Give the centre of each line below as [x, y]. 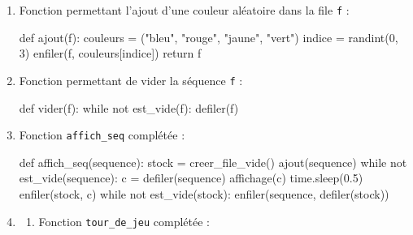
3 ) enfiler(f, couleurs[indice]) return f [110, 53]
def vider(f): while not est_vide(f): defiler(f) [129, 107]
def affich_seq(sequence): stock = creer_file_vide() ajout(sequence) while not [213, 162]
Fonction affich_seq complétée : [102, 135]
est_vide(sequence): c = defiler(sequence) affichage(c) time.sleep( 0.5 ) [191, 178]
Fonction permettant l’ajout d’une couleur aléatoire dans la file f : [184, 10]
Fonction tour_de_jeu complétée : [124, 221]
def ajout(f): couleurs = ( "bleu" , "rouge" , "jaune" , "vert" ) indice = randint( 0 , [209, 37]
